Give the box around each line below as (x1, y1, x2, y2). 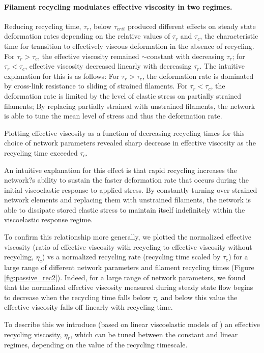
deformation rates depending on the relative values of (4, 31, 170, 41)
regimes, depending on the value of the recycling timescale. (4, 339, 188, 350)
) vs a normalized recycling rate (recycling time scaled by (42, 251, 221, 262)
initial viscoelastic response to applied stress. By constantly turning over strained (4, 184, 257, 195)
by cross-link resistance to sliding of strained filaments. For (4, 80, 188, 91)
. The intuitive (199, 61, 245, 71)
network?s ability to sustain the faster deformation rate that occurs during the (4, 174, 249, 185)
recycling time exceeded (4, 147, 78, 158)
